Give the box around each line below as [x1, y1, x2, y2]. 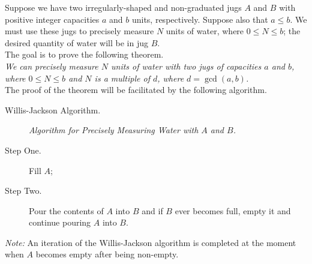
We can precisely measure [5, 59, 98, 72]
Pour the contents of [29, 204, 104, 217]
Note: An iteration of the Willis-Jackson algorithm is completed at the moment [5, 236, 296, 248]
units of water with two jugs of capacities [110, 59, 262, 72]
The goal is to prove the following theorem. [5, 48, 164, 61]
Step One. [5, 143, 41, 156]
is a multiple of [94, 71, 150, 84]
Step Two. [5, 184, 42, 197]
